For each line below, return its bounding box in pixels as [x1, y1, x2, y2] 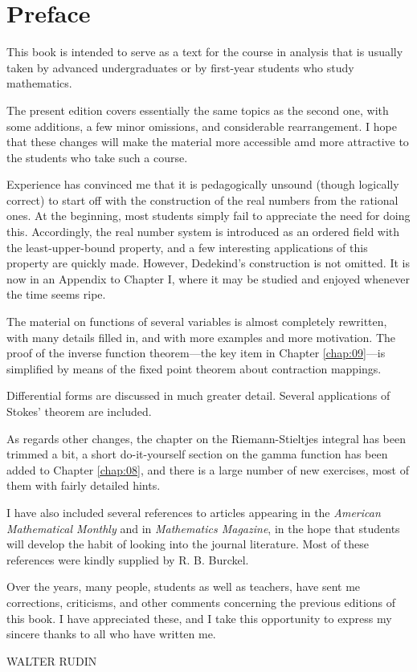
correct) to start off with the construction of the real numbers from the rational [6, 191, 399, 208]
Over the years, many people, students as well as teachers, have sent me [6, 578, 361, 595]
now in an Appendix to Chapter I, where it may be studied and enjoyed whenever [6, 270, 410, 287]
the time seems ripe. [6, 286, 106, 303]
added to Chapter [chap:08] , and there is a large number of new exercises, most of [6, 461, 409, 478]
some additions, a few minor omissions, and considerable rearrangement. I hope [6, 117, 397, 134]
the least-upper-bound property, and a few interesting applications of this [6, 238, 368, 255]
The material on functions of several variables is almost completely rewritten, [6, 313, 387, 330]
